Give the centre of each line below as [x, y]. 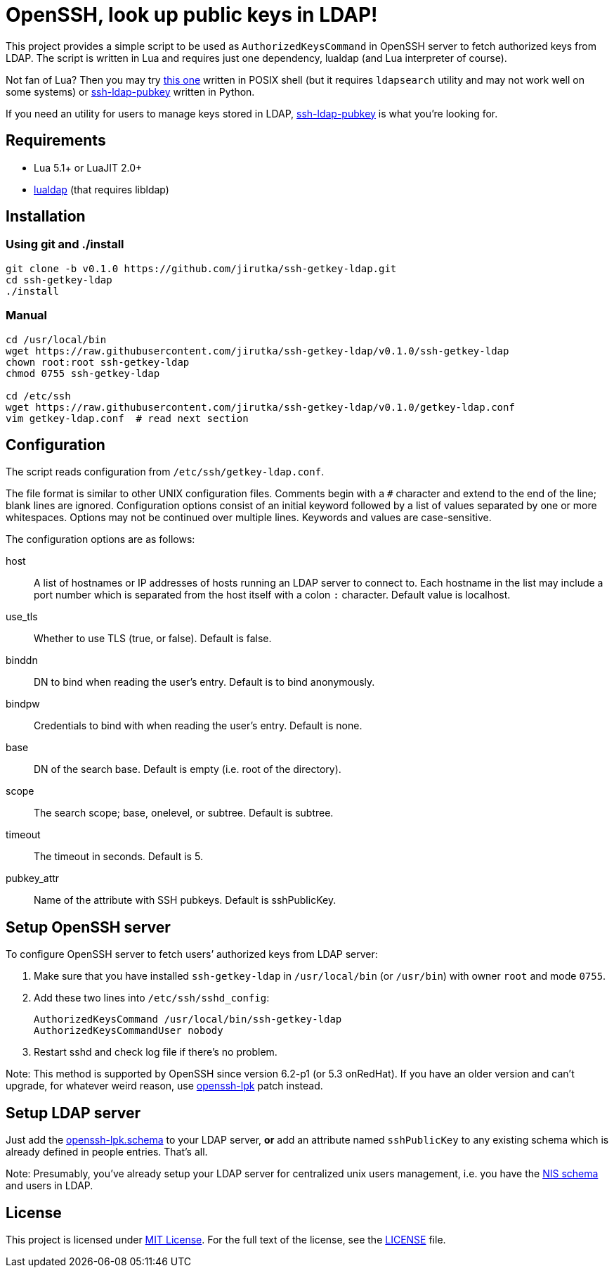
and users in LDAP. [50, 1186]
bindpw [23, 704]
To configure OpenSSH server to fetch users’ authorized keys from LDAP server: [192, 954]
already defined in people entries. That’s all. [107, 1152]
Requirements [56, 141]
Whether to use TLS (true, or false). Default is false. [153, 639]
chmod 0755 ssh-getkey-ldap [83, 373]
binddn [22, 660]
